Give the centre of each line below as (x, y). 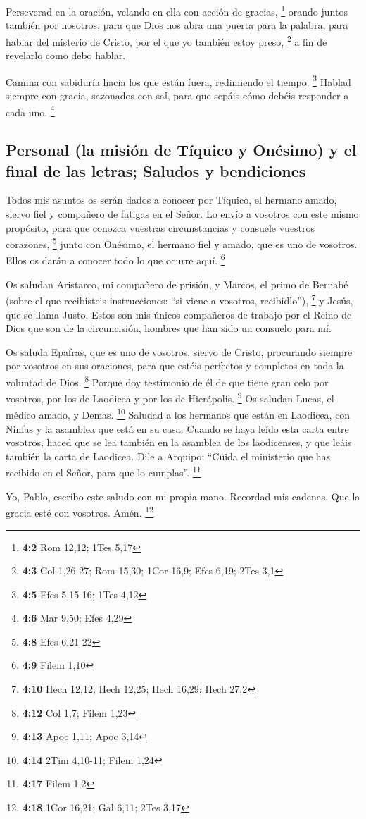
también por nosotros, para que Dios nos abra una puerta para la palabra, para (177, 25)
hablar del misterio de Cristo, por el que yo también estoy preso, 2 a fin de (166, 40)
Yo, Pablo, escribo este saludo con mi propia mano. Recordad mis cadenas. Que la (183, 496)
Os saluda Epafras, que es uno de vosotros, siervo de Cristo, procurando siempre (179, 351)
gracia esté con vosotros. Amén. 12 (80, 511)
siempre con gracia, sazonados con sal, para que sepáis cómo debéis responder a (177, 95)
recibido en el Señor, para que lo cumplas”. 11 (103, 472)
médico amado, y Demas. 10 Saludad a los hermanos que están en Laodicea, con (178, 414)
